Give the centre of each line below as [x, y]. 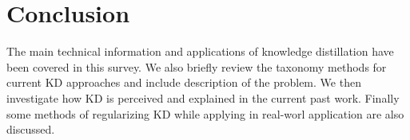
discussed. [31, 129]
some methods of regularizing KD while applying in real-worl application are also [205, 113]
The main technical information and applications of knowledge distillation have [200, 51]
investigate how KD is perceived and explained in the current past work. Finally [203, 97]
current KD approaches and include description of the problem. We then [184, 82]
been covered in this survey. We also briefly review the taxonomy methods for [197, 66]
